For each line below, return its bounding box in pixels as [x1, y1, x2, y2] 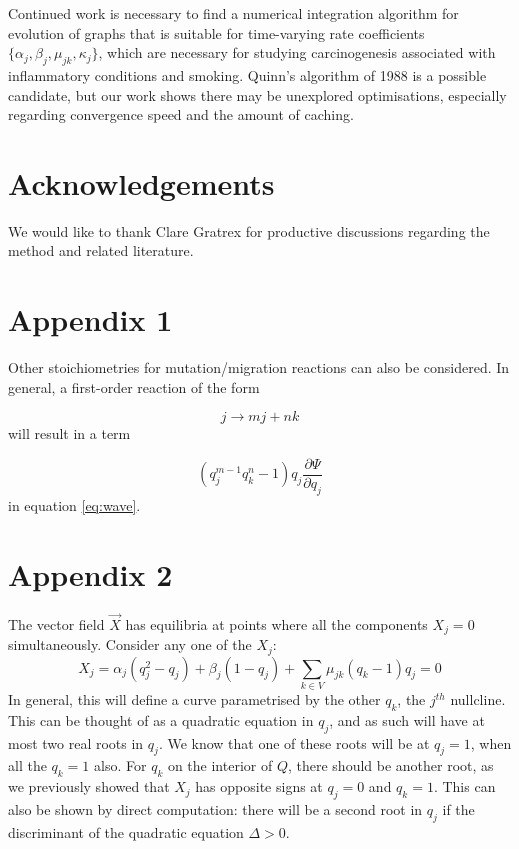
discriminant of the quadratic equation [8, 821, 244, 842]
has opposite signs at [195, 776, 323, 797]
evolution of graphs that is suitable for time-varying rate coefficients [8, 22, 425, 43]
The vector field [8, 613, 105, 634]
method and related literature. [8, 240, 194, 261]
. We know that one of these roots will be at [158, 732, 430, 753]
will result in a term [8, 423, 131, 444]
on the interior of [167, 755, 273, 776]
